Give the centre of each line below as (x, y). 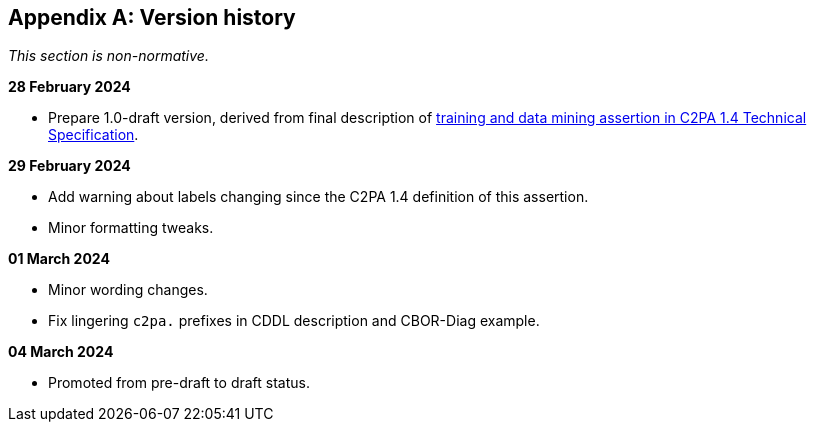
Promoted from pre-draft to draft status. (179, 383)
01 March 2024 (59, 259)
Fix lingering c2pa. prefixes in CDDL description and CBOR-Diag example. (294, 321)
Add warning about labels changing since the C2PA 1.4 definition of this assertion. (318, 197)
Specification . (93, 135)
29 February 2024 (69, 166)
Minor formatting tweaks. (131, 228)
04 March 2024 (61, 352)
